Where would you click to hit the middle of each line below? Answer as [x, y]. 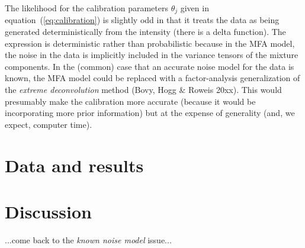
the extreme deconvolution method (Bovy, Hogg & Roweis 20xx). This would [143, 90]
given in [195, 8]
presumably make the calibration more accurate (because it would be [130, 101]
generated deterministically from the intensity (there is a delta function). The [145, 32]
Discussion [48, 211]
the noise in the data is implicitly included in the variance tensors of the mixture [152, 55]
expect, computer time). [49, 124]
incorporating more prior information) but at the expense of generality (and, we [150, 113]
